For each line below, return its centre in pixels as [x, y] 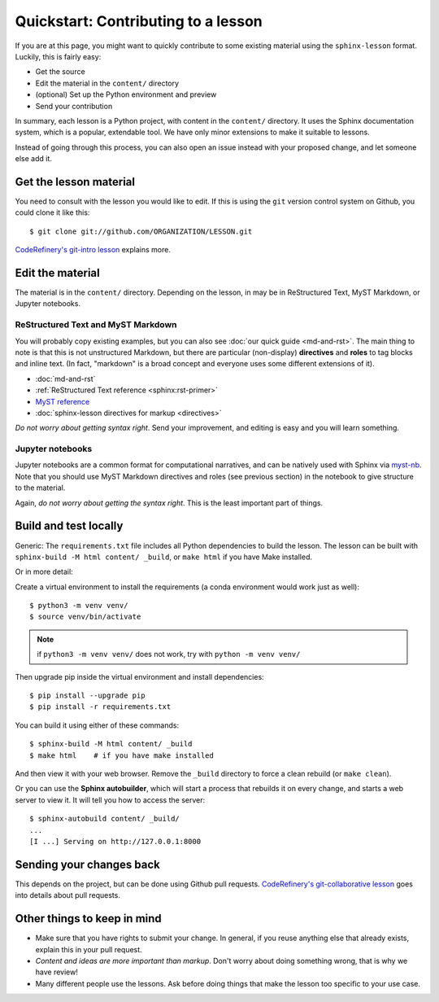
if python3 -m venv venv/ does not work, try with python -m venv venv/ [169, 654]
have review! [57, 972]
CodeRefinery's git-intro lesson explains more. [93, 250]
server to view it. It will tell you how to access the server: [110, 800]
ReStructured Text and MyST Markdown [96, 325]
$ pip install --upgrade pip [87, 696]
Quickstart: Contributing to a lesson [139, 21]
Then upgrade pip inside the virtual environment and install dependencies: [139, 676]
